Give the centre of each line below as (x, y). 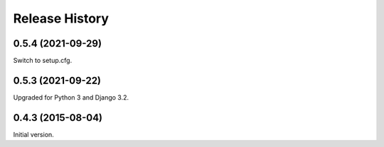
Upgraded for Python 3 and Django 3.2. (71, 97)
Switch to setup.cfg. (43, 61)
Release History (61, 18)
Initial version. (34, 134)
